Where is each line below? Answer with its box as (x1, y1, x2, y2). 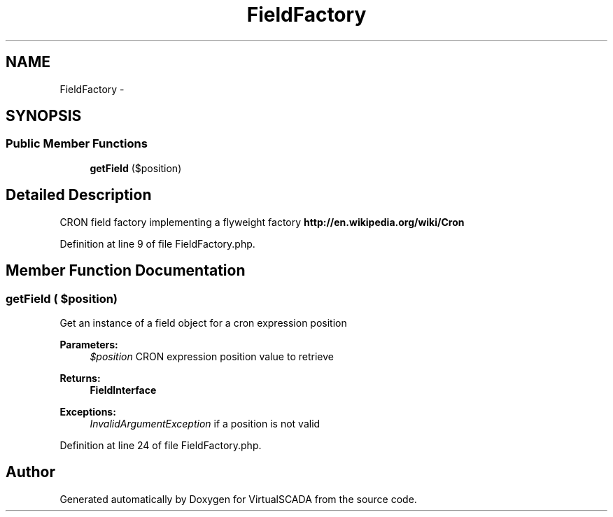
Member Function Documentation (6, 262, 246, 280)
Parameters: (59, 338, 118, 350)
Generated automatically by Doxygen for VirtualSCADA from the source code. (59, 493, 417, 505)
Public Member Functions (6, 136, 148, 151)
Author (6, 463, 55, 481)
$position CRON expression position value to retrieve (90, 350, 334, 362)
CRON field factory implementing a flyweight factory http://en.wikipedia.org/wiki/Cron (59, 215, 465, 228)
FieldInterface (90, 383, 157, 396)
